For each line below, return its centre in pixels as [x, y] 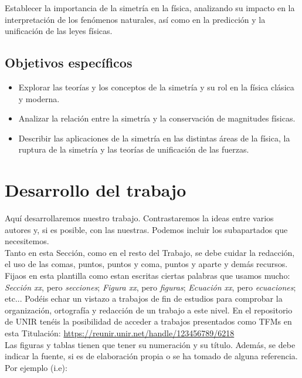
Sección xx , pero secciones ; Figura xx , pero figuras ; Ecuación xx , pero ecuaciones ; [150, 287]
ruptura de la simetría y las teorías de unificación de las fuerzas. [134, 149]
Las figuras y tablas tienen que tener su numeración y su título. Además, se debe [150, 344]
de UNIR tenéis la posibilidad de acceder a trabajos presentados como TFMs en [148, 321]
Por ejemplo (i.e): [36, 367]
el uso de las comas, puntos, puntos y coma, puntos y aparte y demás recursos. [146, 264]
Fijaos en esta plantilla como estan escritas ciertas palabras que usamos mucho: [147, 276]
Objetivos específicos [69, 63]
